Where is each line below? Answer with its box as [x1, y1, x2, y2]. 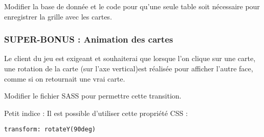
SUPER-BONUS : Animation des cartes [4, 33, 173, 46]
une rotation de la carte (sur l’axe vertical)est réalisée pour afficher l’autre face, [4, 63, 253, 73]
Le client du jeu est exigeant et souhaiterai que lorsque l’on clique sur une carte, [4, 53, 256, 64]
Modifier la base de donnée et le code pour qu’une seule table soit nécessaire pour [4, 1, 260, 11]
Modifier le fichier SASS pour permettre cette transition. [4, 90, 182, 101]
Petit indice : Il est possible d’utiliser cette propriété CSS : [4, 107, 188, 118]
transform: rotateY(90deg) [4, 126, 96, 133]
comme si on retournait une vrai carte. [4, 73, 125, 84]
